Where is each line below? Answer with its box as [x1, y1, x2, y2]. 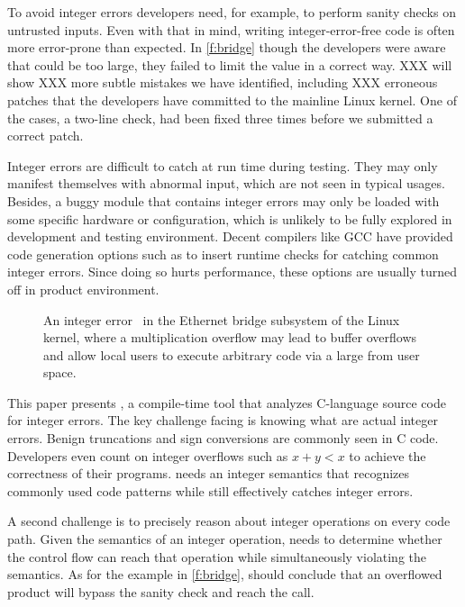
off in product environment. [7, 279, 160, 298]
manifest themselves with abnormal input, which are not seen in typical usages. [7, 174, 445, 193]
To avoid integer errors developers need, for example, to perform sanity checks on [7, 3, 456, 21]
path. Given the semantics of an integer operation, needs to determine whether [7, 530, 442, 548]
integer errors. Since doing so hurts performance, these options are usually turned [7, 262, 457, 281]
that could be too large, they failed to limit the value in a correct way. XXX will [7, 55, 452, 74]
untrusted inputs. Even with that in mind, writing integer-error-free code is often [7, 20, 455, 39]
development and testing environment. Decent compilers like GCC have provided [7, 227, 453, 246]
